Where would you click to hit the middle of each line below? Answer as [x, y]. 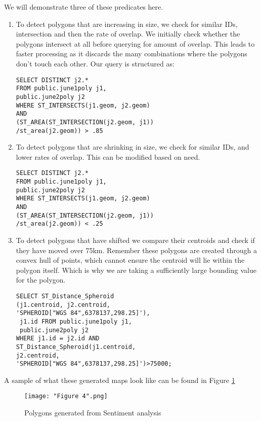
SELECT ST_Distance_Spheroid [65, 296]
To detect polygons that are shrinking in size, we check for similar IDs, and [133, 147]
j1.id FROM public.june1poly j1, [76, 321]
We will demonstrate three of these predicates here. [84, 7]
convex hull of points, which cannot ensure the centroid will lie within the [130, 260]
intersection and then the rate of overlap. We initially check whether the [128, 34]
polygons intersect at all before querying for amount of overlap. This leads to [135, 43]
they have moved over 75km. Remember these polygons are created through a [136, 250]
